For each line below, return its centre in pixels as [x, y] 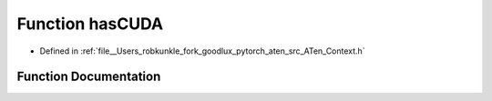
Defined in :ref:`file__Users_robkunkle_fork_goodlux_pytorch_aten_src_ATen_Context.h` [202, 51]
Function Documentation [89, 77]
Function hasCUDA [90, 24]
